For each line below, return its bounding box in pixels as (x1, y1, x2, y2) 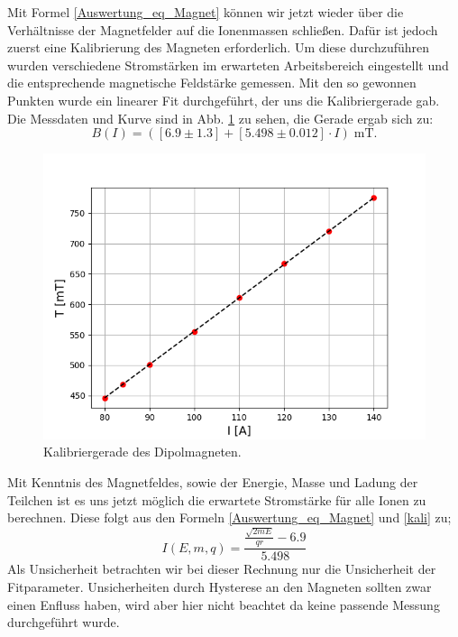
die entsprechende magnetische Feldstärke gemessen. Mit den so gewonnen (7, 73, 417, 92)
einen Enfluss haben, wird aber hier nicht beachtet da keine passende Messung (7, 595, 440, 614)
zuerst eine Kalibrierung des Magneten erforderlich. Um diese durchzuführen (7, 38, 430, 57)
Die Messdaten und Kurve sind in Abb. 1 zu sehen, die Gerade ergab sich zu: (7, 108, 434, 127)
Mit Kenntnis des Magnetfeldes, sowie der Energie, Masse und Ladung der (7, 473, 418, 492)
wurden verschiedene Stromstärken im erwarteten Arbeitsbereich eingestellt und (7, 55, 449, 74)
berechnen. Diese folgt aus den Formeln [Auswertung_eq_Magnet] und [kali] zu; (7, 508, 452, 527)
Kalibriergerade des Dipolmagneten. (43, 442, 242, 461)
